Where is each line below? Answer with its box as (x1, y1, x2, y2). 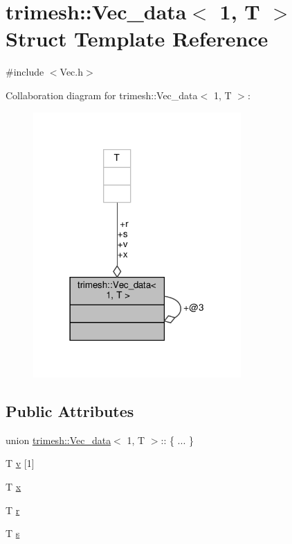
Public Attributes (6, 400, 134, 421)
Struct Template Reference (6, 24, 268, 53)
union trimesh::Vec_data (6, 432, 111, 447)
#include (6, 65, 44, 79)
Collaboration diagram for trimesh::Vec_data (6, 87, 198, 102)
